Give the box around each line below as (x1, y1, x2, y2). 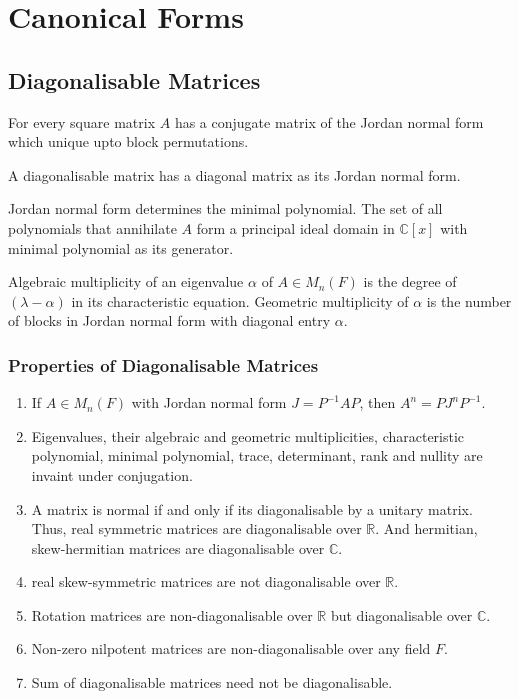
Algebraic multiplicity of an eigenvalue (8, 271, 244, 292)
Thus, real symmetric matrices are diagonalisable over (31, 518, 362, 539)
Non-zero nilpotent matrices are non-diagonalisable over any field (31, 638, 431, 659)
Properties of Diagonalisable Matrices (8, 352, 319, 377)
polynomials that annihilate (8, 217, 177, 238)
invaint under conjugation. (31, 464, 193, 485)
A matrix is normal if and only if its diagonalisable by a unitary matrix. (31, 498, 473, 519)
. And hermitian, (375, 518, 478, 539)
